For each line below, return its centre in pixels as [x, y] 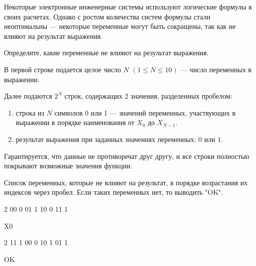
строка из [30, 112]
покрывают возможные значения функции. [68, 166]
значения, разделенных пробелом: [182, 96]
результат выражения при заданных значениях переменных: [106, 139]
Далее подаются [28, 96]
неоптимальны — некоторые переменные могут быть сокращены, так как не [120, 26]
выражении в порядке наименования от [75, 122]
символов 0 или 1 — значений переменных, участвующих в [145, 112]
